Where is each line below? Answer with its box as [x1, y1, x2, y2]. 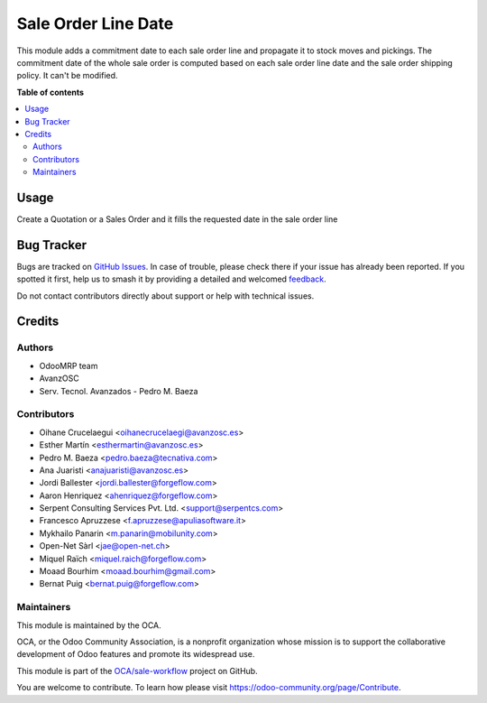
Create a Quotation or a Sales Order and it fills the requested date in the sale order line [16, 213, 338, 225]
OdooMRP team [39, 360, 98, 371]
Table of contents [16, 87, 85, 97]
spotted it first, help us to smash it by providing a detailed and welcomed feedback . [16, 273, 326, 284]
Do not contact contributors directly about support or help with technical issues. [16, 290, 315, 301]
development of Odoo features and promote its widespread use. [16, 649, 255, 660]
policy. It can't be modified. [16, 70, 118, 81]
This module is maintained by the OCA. [16, 619, 161, 631]
